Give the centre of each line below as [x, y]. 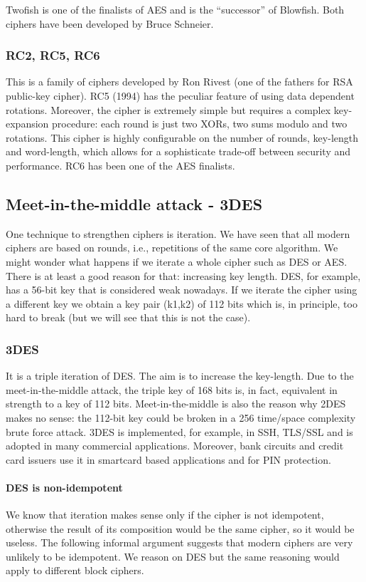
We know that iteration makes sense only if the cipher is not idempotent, [165, 515]
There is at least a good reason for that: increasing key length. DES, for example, [183, 275]
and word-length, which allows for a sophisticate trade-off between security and [178, 151]
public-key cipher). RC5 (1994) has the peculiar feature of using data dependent [180, 95]
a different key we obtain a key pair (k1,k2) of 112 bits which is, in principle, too [182, 303]
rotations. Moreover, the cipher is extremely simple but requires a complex [168, 109]
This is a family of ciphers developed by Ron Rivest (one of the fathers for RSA [179, 82]
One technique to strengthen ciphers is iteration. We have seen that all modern [178, 233]
